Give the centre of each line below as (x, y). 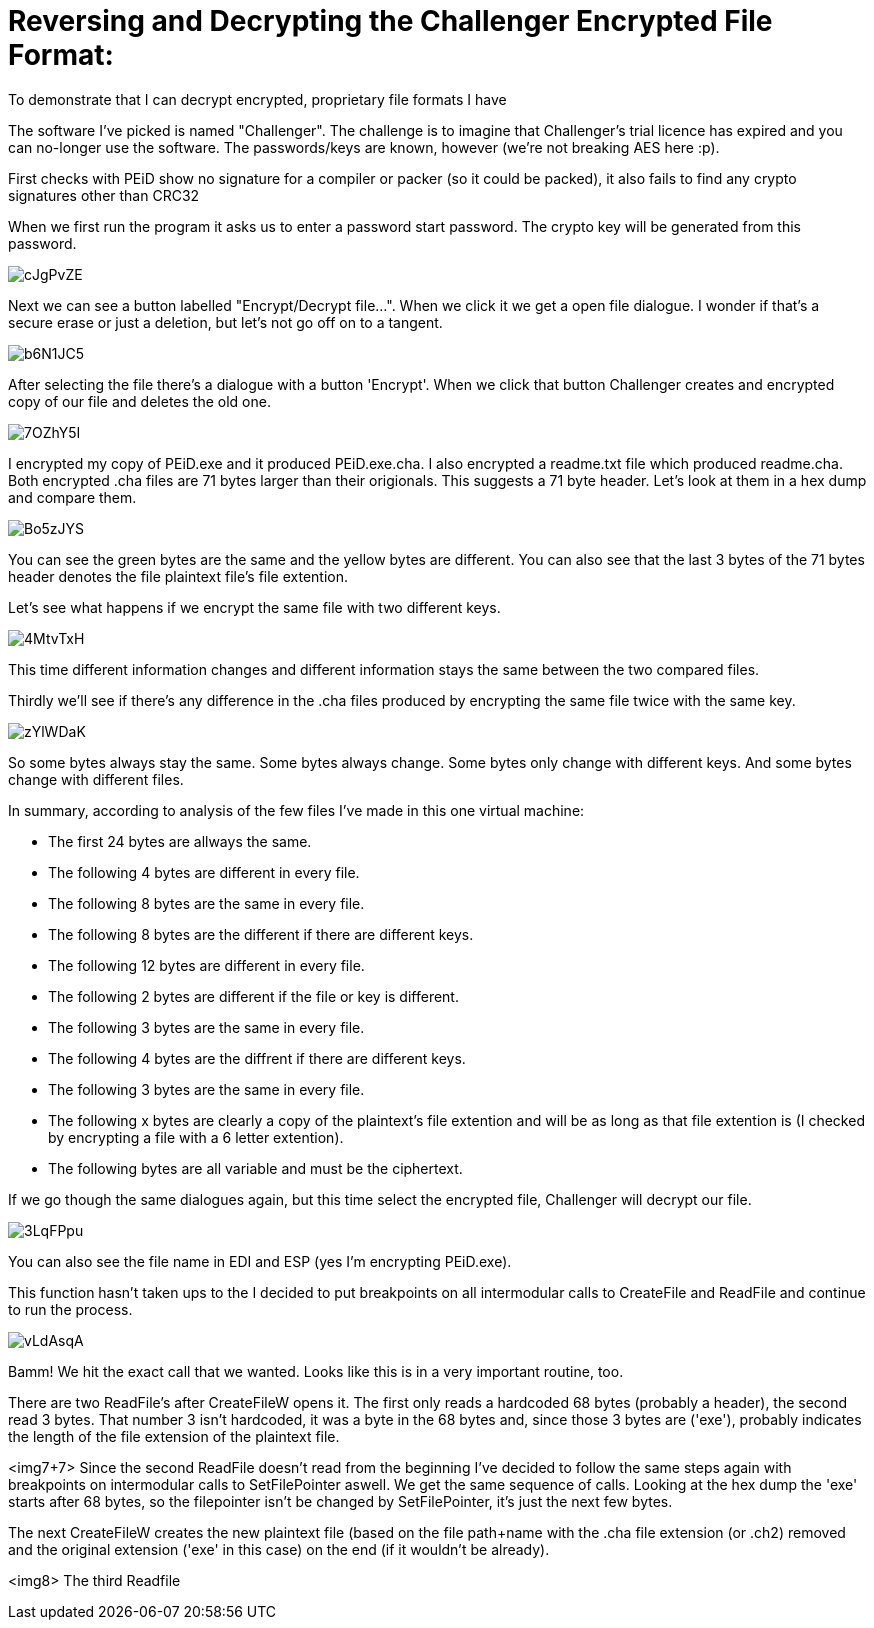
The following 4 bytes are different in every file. (204, 872)
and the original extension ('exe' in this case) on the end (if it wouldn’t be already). (279, 1549)
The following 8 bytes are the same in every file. (206, 903)
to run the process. (70, 1309)
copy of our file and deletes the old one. (139, 401)
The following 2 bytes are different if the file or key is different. (253, 996)
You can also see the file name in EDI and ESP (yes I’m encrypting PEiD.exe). (260, 1261)
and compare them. (72, 497)
